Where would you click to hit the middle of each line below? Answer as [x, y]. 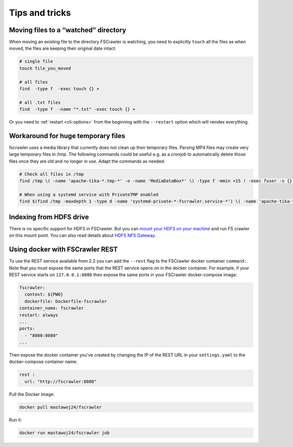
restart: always [39, 315]
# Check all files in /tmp [52, 174]
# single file [36, 61]
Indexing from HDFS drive [49, 217]
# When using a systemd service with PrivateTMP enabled [89, 194]
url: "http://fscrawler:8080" [61, 381]
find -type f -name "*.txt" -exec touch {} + [77, 109]
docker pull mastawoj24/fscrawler [61, 407]
